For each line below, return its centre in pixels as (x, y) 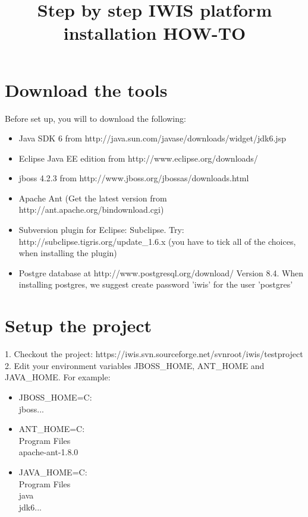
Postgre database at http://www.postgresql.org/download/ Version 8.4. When (161, 272)
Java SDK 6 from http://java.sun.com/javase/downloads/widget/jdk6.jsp (152, 138)
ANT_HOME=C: (52, 429)
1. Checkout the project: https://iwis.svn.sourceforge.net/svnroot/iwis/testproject (154, 354)
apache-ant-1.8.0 (48, 452)
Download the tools (86, 89)
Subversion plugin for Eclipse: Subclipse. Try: (101, 230)
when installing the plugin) (68, 253)
